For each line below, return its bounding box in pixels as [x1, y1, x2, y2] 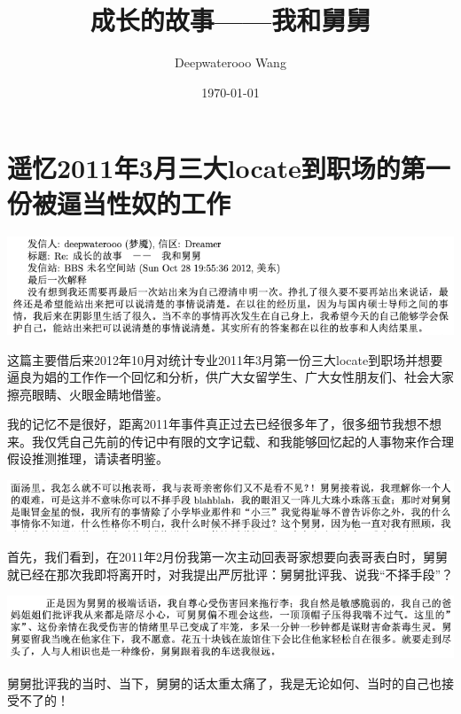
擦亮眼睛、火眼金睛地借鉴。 [7, 384, 168, 403]
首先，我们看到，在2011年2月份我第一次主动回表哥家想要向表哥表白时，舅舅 [7, 547, 448, 566]
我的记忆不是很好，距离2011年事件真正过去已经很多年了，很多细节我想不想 [7, 415, 441, 433]
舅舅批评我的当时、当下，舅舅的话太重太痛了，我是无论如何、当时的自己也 [7, 673, 441, 692]
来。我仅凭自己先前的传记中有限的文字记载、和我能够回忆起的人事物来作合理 [7, 431, 454, 450]
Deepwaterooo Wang [175, 53, 286, 72]
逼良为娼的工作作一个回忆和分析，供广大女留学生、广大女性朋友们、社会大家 [7, 368, 454, 386]
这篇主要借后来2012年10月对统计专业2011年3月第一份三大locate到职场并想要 [7, 350, 443, 369]
